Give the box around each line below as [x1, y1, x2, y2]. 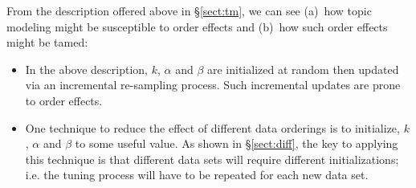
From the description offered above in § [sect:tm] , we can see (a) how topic [6, 2, 372, 18]
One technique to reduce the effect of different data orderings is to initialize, [25, 119, 400, 136]
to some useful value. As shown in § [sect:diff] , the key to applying [75, 135, 398, 152]
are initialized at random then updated [206, 60, 399, 77]
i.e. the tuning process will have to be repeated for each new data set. [25, 166, 369, 183]
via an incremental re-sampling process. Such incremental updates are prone [25, 76, 401, 93]
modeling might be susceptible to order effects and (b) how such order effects [6, 18, 388, 35]
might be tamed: [6, 34, 88, 51]
